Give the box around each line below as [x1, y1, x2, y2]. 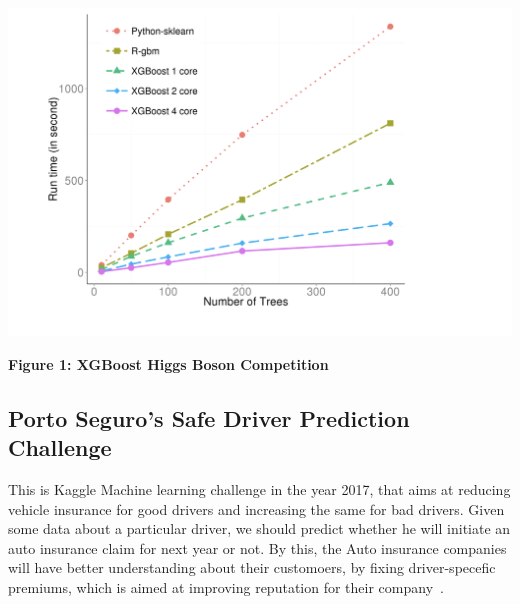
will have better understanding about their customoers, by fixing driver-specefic [8, 557, 496, 578]
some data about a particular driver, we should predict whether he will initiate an [8, 518, 511, 539]
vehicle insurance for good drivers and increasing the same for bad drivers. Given [8, 498, 505, 519]
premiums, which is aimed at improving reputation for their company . [8, 577, 444, 598]
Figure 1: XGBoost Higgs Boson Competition [8, 353, 329, 374]
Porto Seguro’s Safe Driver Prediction [8, 402, 410, 433]
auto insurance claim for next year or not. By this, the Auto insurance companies [8, 537, 507, 558]
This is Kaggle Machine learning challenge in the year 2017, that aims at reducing [8, 479, 511, 500]
